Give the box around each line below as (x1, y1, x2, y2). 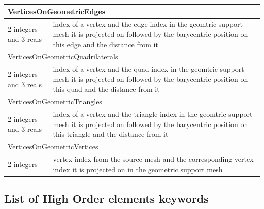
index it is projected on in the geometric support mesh (53, 163, 223, 174)
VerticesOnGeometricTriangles (8, 96, 102, 107)
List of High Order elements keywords (4, 191, 209, 206)
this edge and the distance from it (53, 38, 158, 49)
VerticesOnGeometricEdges (8, 6, 106, 16)
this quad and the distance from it (53, 83, 160, 94)
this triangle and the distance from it (53, 129, 169, 139)
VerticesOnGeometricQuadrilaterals (8, 51, 118, 62)
